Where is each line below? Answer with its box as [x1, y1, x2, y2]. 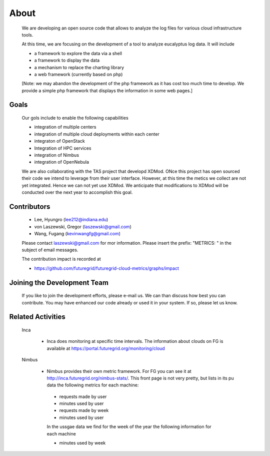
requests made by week [59, 407, 109, 413]
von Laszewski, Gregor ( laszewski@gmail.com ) [34, 223, 132, 230]
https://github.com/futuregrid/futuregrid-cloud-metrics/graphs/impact [34, 265, 179, 271]
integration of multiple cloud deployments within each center [34, 131, 159, 137]
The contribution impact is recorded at [21, 256, 101, 262]
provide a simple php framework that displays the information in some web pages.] [21, 88, 192, 94]
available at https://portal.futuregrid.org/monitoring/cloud [46, 345, 165, 351]
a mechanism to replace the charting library [34, 64, 124, 70]
